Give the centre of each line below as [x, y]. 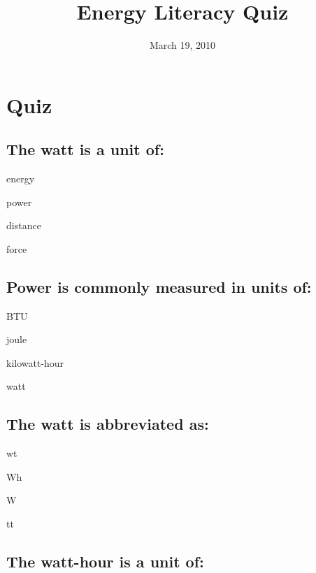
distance [24, 225]
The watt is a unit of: [85, 149]
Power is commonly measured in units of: [159, 286]
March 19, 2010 [182, 45]
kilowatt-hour [35, 362]
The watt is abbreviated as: [108, 424]
